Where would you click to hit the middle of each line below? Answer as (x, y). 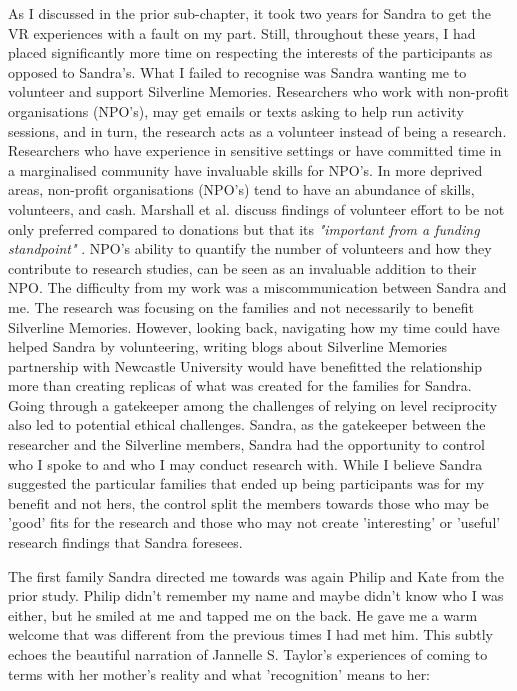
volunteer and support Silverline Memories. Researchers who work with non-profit (258, 91)
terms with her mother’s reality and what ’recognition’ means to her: (219, 673)
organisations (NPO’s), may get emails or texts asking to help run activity (236, 110)
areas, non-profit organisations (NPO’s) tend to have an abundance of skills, (241, 189)
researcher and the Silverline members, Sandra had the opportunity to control (246, 444)
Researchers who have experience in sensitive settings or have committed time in (255, 150)
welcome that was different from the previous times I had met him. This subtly (251, 634)
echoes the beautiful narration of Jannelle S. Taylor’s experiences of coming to (248, 654)
